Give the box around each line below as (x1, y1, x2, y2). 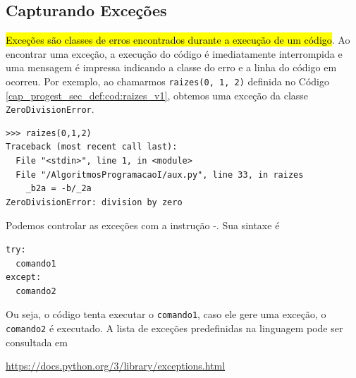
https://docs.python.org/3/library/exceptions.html (6, 358, 226, 373)
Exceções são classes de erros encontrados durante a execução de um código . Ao (6, 32, 350, 47)
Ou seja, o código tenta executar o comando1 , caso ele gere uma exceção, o (6, 307, 326, 322)
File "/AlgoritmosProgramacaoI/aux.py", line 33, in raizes (16, 169, 304, 180)
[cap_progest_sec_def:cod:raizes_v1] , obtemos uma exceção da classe (6, 87, 309, 102)
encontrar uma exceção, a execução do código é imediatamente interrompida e (6, 46, 343, 61)
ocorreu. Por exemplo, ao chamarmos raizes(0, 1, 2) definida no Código (6, 73, 329, 88)
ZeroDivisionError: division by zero (6, 197, 183, 207)
